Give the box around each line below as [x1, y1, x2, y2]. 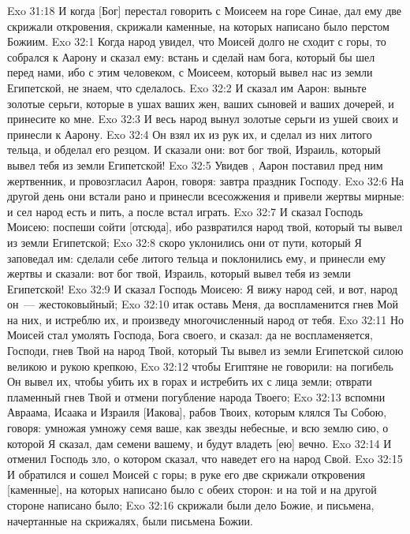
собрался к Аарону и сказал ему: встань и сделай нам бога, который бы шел [7, 48, 375, 65]
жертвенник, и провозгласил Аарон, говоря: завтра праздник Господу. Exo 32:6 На [7, 172, 404, 189]
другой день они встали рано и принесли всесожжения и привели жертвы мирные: [7, 188, 404, 204]
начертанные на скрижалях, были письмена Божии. [7, 512, 253, 528]
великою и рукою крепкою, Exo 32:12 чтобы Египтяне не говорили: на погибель [7, 357, 393, 374]
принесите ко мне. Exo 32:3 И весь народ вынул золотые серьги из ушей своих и [7, 110, 399, 127]
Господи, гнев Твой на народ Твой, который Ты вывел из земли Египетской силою [7, 342, 404, 359]
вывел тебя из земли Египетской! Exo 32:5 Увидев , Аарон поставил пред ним [7, 156, 383, 173]
